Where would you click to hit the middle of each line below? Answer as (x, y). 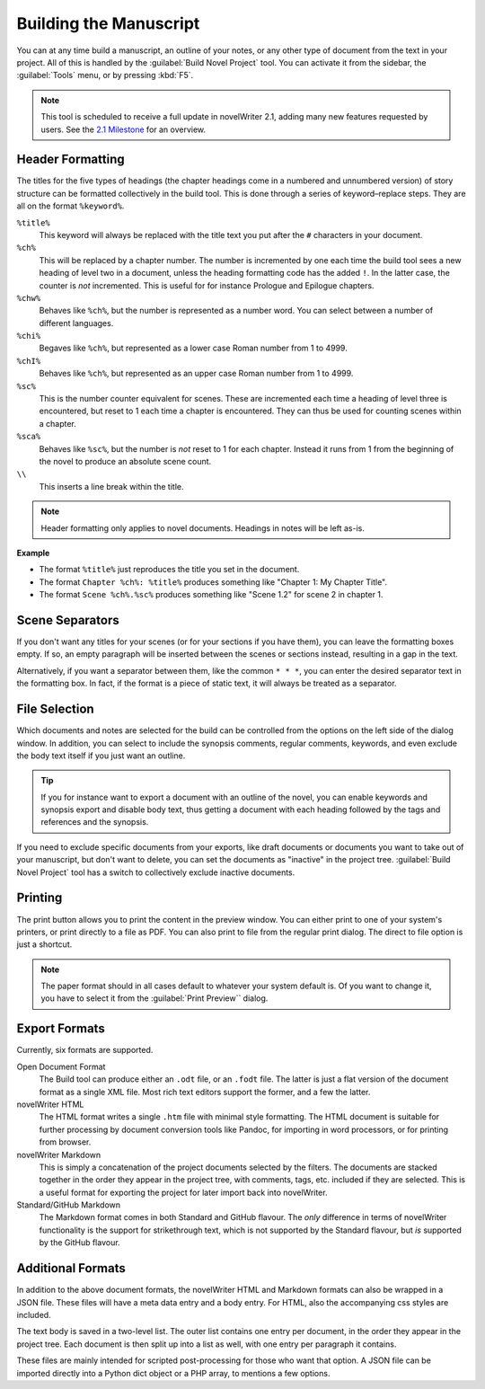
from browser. (65, 1142)
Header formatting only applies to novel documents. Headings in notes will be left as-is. (203, 528)
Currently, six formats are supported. (85, 1050)
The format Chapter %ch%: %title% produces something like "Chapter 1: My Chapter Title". (213, 582)
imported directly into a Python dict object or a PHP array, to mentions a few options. (173, 1373)
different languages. (76, 323)
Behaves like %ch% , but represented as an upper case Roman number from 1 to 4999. (196, 374)
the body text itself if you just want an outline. (101, 756)
